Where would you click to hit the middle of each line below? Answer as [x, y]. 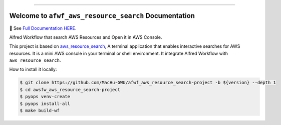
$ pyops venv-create [45, 97]
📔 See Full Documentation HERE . [43, 28]
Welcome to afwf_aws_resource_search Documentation [102, 16]
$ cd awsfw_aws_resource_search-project [70, 89]
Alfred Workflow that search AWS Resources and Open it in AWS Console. [86, 37]
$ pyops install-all [45, 104]
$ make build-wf [40, 111]
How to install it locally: [33, 69]
